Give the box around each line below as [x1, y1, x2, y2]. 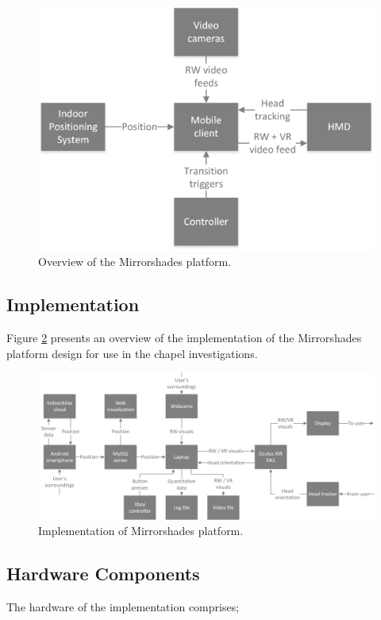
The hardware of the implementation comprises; [6, 599, 240, 615]
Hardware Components [6, 561, 200, 586]
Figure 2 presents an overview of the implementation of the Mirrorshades [6, 329, 362, 346]
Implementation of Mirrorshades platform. [38, 522, 244, 539]
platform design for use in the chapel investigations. [6, 345, 258, 361]
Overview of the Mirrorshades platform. [38, 253, 232, 270]
